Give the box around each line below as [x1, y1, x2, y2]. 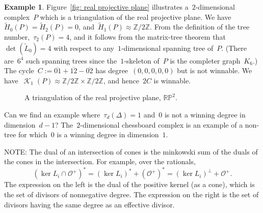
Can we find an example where [4, 109, 100, 119]
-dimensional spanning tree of [121, 42, 214, 53]
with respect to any [54, 42, 114, 53]
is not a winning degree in [164, 109, 246, 119]
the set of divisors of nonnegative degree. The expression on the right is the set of [4, 189, 259, 200]
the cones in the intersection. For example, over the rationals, [4, 156, 196, 167]
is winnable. [153, 75, 191, 85]
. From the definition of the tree [150, 21, 250, 32]
